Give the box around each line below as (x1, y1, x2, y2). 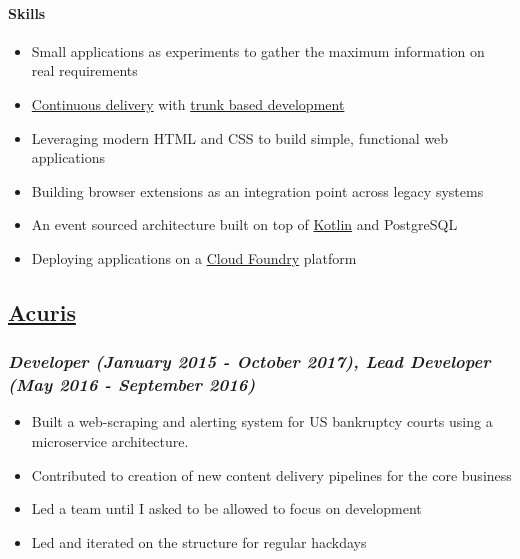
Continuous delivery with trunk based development (31, 93, 345, 114)
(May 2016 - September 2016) (8, 372, 256, 397)
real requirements (31, 60, 138, 81)
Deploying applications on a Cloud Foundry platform (31, 247, 357, 268)
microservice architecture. (31, 431, 189, 452)
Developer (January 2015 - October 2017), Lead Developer (8, 349, 491, 374)
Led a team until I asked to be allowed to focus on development (31, 498, 422, 519)
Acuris (8, 296, 76, 327)
